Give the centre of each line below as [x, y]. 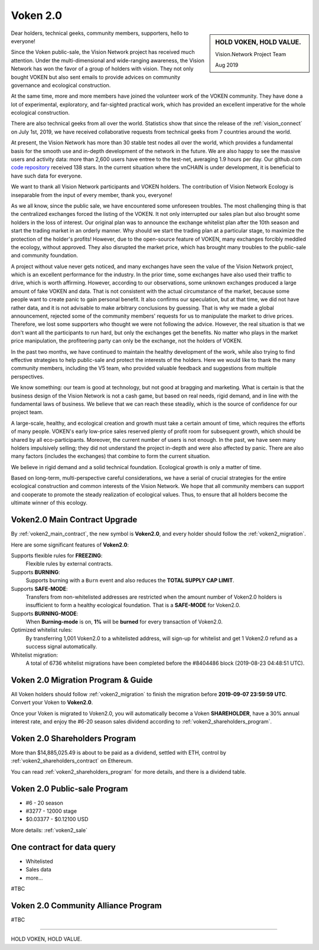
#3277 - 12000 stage [51, 811]
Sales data [38, 870]
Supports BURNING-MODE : [45, 613]
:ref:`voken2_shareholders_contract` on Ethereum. [72, 761]
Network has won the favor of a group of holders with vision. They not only [102, 69]
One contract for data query [64, 847]
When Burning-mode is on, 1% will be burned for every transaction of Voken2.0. [124, 622]
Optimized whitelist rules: [42, 630]
